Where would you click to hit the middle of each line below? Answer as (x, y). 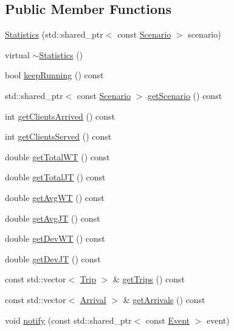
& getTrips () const (149, 279)
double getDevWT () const (55, 238)
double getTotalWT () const (57, 156)
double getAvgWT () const (55, 197)
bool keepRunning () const (54, 75)
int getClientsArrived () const (60, 116)
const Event (167, 320)
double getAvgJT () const (53, 218)
